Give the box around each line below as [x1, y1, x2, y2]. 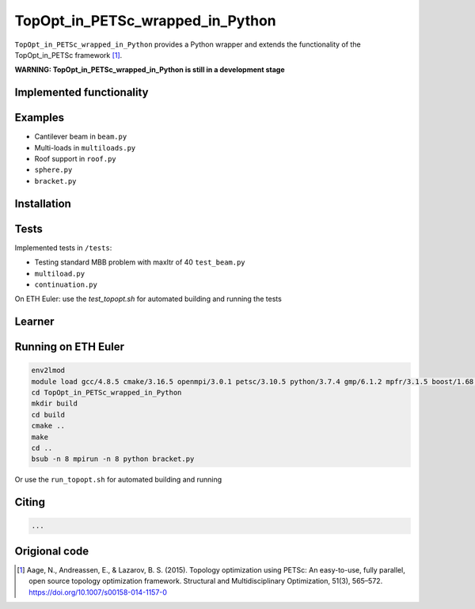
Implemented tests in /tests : [14, 242, 112, 253]
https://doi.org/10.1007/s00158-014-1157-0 [28, 587, 168, 597]
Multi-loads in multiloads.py [34, 143, 136, 152]
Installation [14, 196, 71, 210]
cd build [31, 410, 66, 419]
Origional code [14, 544, 89, 558]
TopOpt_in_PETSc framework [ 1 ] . [14, 50, 123, 59]
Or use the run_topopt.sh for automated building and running [14, 475, 222, 485]
